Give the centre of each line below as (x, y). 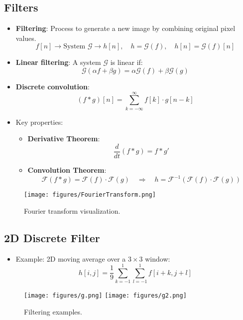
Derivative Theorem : (64, 139)
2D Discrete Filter (52, 237)
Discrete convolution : (53, 86)
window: (158, 258)
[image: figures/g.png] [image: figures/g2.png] (105, 296)
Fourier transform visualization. (72, 210)
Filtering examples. (53, 311)
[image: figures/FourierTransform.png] (90, 195)
